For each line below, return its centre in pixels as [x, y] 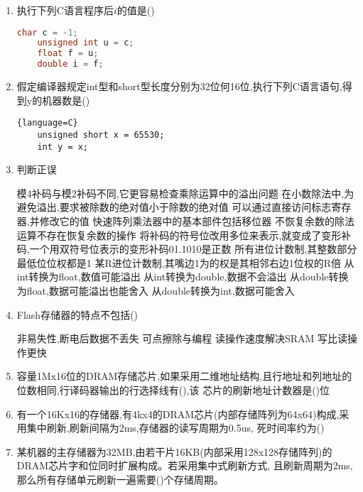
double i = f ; [70, 64]
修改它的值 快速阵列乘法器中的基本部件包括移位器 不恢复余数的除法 [197, 221]
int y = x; [63, 147]
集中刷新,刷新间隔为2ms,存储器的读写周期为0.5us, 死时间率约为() [175, 428]
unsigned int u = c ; [86, 43]
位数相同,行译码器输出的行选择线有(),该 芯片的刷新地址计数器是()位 [173, 389]
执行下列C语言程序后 [65, 10]
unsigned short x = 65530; [101, 135]
